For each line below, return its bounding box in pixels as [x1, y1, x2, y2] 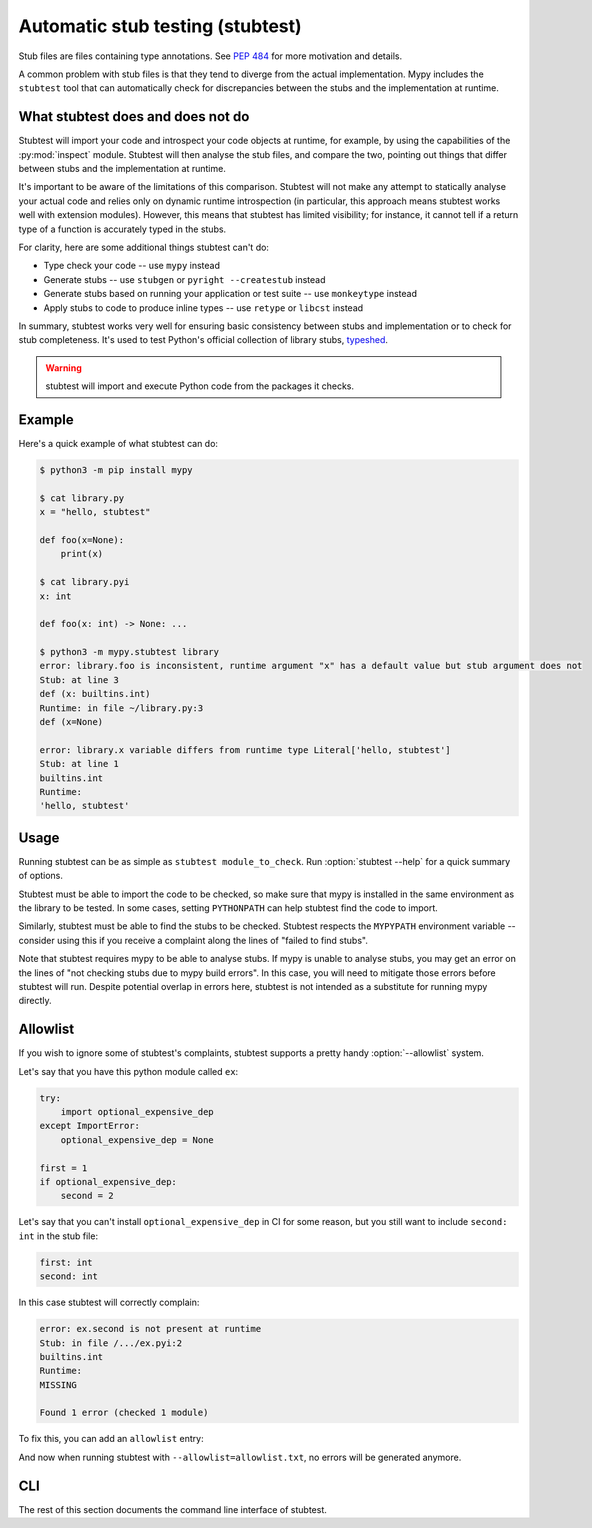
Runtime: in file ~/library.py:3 [39, 702, 204, 714]
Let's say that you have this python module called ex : [18, 1065, 239, 1077]
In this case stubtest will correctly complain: [18, 1296, 200, 1309]
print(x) [60, 548, 104, 560]
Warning [45, 361, 82, 374]
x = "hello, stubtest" [39, 506, 151, 518]
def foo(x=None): [39, 534, 125, 545]
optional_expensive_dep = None [60, 1134, 214, 1145]
